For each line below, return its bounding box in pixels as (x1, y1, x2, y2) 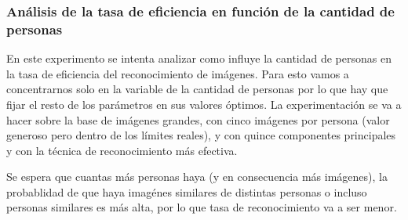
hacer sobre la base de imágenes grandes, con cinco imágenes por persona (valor (6, 111, 390, 128)
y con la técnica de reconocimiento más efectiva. (6, 142, 238, 158)
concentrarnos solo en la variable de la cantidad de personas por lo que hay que (6, 81, 388, 97)
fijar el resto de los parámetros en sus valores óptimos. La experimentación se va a (6, 96, 402, 112)
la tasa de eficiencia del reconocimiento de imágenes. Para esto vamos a (6, 65, 349, 81)
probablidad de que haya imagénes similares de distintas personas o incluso (6, 183, 367, 200)
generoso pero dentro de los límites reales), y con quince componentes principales (6, 127, 396, 143)
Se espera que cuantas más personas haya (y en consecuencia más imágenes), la (6, 168, 388, 185)
